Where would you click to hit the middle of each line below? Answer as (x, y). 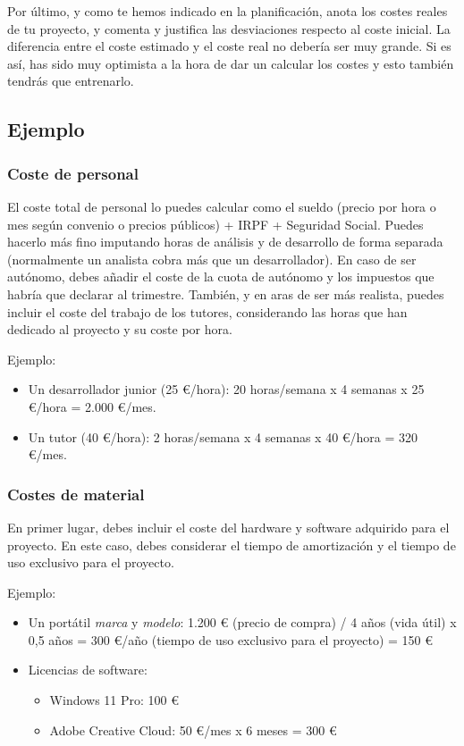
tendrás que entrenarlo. (71, 81)
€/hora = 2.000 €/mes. (92, 406)
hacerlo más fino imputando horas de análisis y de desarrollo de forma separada (225, 242)
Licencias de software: (88, 670)
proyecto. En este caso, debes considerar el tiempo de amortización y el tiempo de (232, 545)
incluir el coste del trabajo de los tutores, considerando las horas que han (207, 311)
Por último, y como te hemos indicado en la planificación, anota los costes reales (228, 11)
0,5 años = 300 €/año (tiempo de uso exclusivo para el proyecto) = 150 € (231, 639)
